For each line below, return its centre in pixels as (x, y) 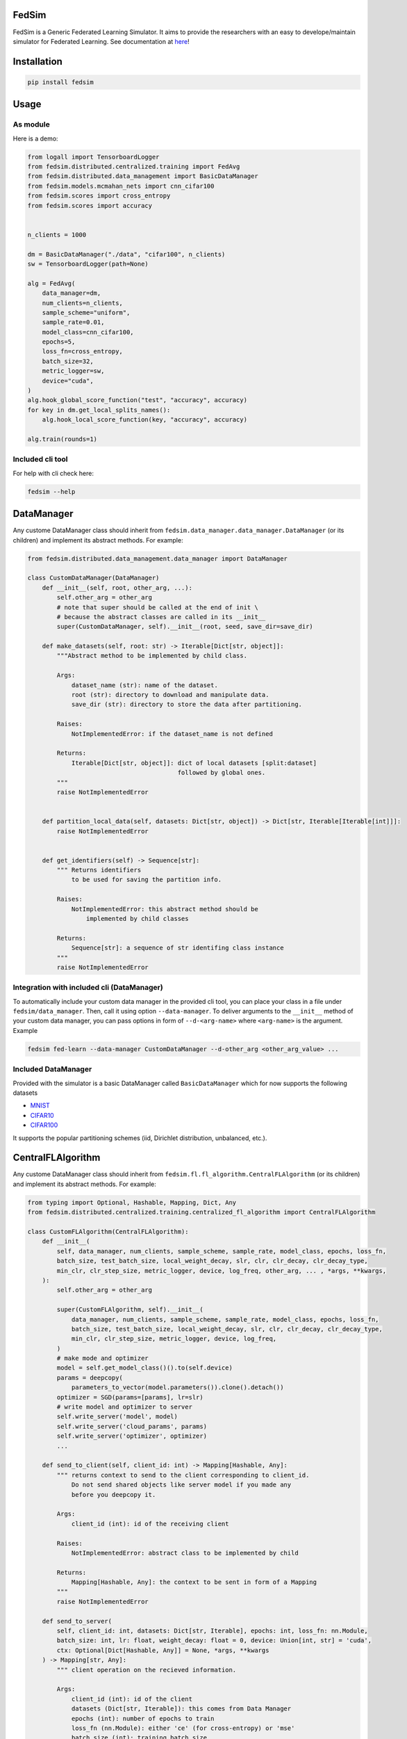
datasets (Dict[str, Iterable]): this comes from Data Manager (181, 1709)
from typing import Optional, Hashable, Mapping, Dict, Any (132, 1202)
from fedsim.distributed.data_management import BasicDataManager (143, 176)
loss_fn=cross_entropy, (82, 352)
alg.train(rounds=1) (62, 439)
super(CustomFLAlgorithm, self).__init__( (130, 1310)
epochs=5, (59, 342)
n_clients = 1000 (57, 234)
